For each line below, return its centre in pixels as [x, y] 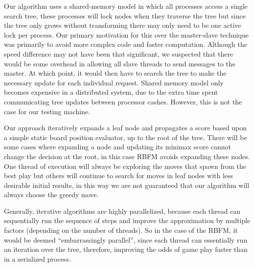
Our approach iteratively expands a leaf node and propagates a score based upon [125, 128]
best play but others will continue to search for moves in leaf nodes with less [119, 175]
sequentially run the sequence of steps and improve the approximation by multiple [127, 220]
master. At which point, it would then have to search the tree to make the [115, 73]
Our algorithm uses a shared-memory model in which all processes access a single [126, 6]
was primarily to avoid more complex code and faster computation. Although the [126, 44]
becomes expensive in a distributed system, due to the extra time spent [111, 92]
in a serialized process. [37, 258]
